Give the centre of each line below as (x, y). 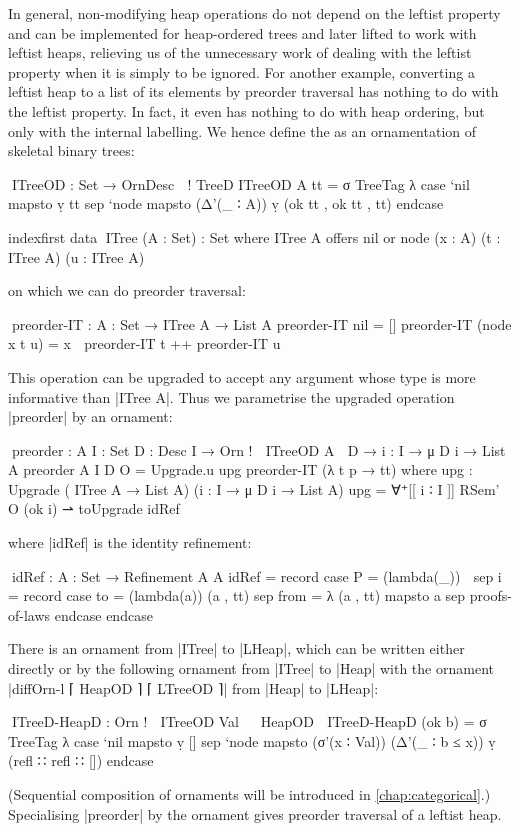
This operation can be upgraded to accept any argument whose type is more (242, 376)
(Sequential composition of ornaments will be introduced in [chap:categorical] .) (249, 794)
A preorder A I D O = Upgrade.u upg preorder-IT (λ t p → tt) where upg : (240, 469)
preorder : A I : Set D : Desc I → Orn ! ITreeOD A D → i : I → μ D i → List (257, 449)
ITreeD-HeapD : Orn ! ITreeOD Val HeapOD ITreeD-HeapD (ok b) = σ (247, 721)
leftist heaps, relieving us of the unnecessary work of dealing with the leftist (240, 52)
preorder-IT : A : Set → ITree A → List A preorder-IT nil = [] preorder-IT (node (260, 323)
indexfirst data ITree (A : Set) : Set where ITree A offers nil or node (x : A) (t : (254, 236)
